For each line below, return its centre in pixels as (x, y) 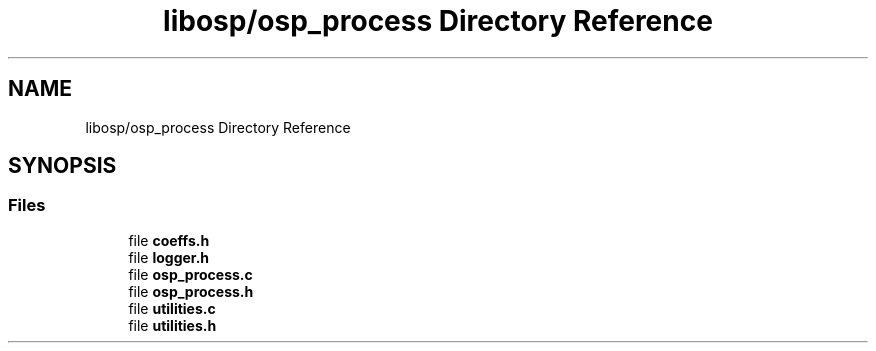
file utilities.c (172, 308)
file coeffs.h (169, 240)
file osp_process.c (190, 274)
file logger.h (169, 257)
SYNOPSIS (62, 166)
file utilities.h (172, 325)
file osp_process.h (191, 291)
